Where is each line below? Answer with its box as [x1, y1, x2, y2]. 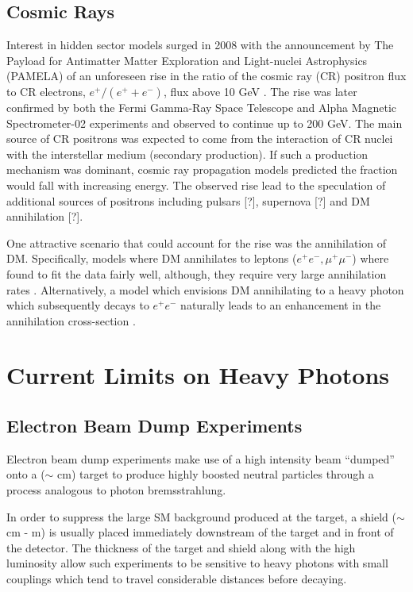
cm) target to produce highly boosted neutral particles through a [57, 466, 374, 482]
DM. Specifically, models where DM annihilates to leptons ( [6, 250, 297, 267]
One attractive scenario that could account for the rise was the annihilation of [6, 234, 386, 251]
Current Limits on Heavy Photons [6, 359, 390, 391]
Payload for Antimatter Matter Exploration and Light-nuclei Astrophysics [6, 52, 368, 68]
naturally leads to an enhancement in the [180, 297, 381, 313]
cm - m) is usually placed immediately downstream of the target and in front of [6, 524, 394, 540]
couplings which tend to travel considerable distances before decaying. [6, 571, 347, 587]
